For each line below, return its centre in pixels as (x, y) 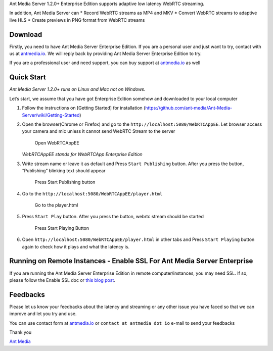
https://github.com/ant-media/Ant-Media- (189, 108)
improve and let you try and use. (43, 314)
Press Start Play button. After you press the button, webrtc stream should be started (113, 217)
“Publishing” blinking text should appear (64, 170)
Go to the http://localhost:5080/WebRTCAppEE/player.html (92, 193)
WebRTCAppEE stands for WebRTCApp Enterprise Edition (82, 155)
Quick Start (28, 78)
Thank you (20, 332)
